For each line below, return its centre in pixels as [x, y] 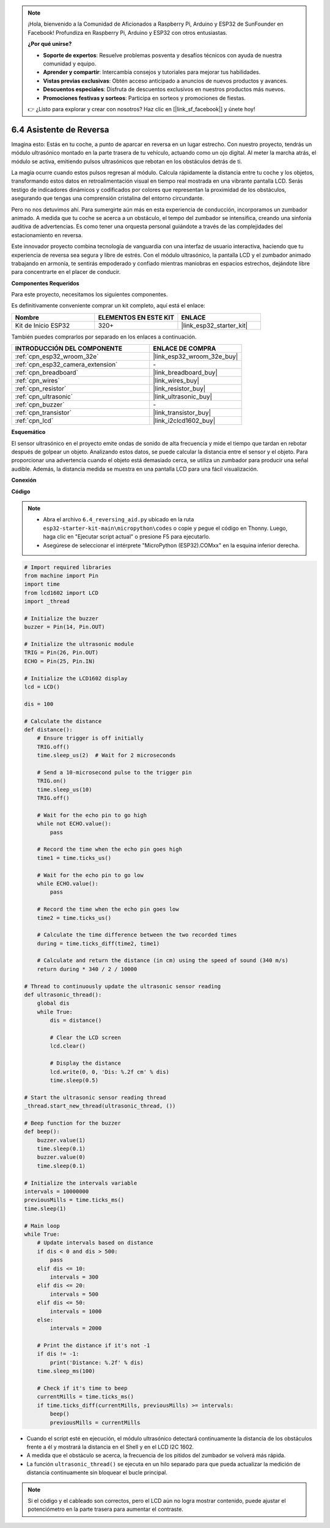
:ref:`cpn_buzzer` [40, 405]
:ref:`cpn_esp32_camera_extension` [66, 365]
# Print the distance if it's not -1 [94, 1346]
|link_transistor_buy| [182, 413]
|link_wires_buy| [176, 381]
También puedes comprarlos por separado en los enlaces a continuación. [104, 337]
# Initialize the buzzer [61, 618]
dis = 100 [39, 704]
